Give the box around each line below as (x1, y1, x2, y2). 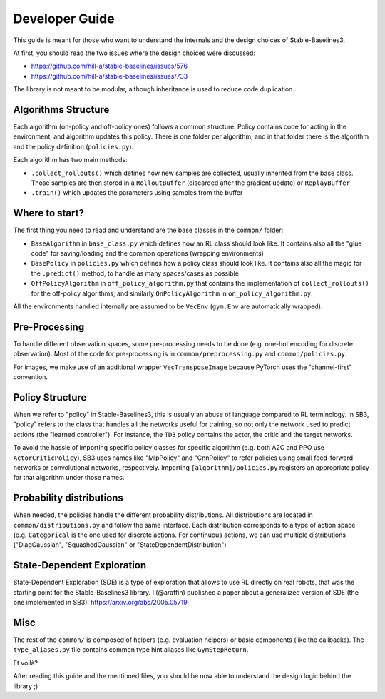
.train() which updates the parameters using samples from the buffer (31, 188, 243, 197)
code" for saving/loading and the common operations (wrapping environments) (31, 249, 264, 258)
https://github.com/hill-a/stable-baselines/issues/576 (31, 61, 188, 71)
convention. (13, 373, 48, 381)
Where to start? (13, 207, 85, 219)
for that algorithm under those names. (13, 473, 125, 482)
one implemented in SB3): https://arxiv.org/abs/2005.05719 (13, 598, 188, 607)
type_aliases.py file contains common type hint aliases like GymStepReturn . (13, 645, 249, 654)
